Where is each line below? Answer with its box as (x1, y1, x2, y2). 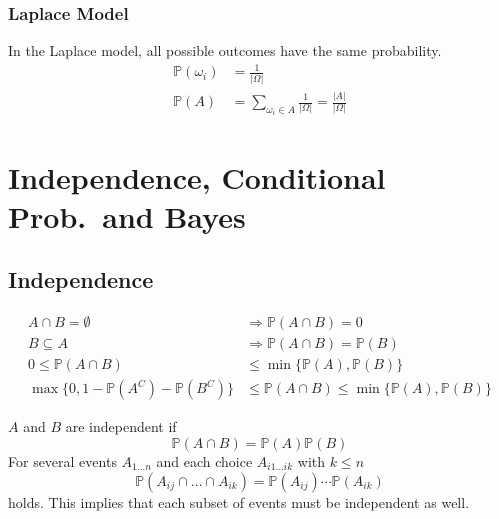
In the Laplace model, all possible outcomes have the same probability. (8, 40, 442, 61)
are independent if (65, 416, 177, 437)
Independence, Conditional (8, 156, 386, 197)
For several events (8, 450, 117, 471)
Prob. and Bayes (8, 195, 246, 236)
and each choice (156, 450, 253, 471)
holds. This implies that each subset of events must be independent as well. (8, 491, 470, 512)
